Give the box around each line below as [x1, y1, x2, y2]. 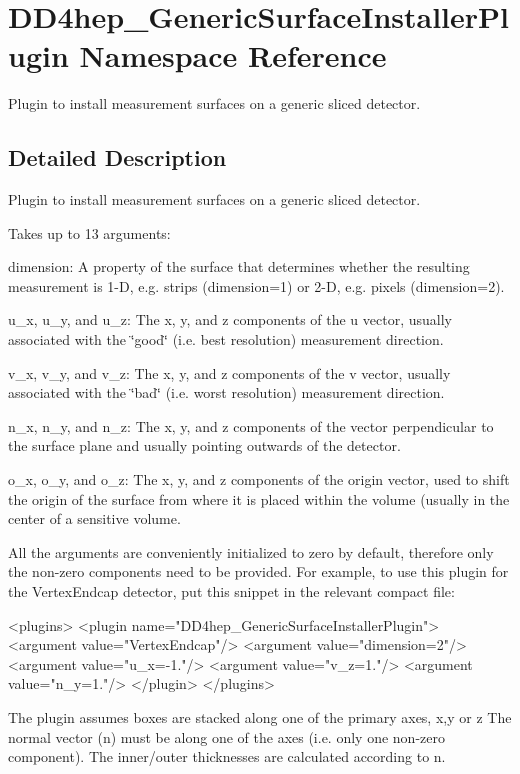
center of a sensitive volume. [8, 508, 181, 529]
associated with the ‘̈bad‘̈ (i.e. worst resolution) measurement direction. [8, 382, 445, 403]
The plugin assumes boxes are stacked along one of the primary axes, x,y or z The [8, 706, 512, 727]
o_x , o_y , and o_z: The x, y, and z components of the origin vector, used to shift [8, 469, 510, 490]
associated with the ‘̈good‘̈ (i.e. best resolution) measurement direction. [8, 329, 444, 350]
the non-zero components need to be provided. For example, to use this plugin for [8, 561, 509, 582]
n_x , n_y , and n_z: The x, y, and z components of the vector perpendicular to [8, 415, 494, 436]
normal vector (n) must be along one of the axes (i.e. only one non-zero [8, 726, 445, 747]
